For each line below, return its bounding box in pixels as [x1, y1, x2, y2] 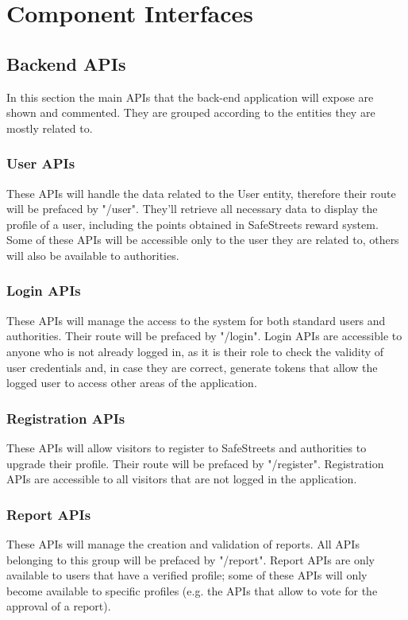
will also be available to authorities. [6, 246, 179, 263]
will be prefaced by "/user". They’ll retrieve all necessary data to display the [6, 200, 378, 217]
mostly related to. [6, 119, 93, 136]
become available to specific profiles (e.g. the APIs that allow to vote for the [6, 582, 378, 599]
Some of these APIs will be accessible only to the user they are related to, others [6, 231, 399, 248]
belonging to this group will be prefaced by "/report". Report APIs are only [6, 551, 375, 568]
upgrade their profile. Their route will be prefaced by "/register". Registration [6, 455, 384, 471]
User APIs [6, 153, 75, 173]
